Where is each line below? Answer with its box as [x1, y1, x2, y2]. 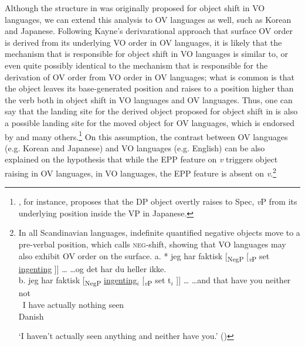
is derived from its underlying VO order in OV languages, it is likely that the [5, 36, 282, 48]
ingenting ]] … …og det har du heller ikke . [18, 262, 167, 274]
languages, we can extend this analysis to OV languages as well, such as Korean [5, 13, 292, 25]
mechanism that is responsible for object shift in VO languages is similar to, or [5, 48, 288, 60]
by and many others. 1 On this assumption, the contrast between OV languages [5, 128, 288, 143]
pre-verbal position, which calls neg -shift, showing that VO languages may [18, 238, 286, 250]
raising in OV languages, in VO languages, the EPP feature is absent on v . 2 [5, 165, 276, 179]
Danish [18, 310, 44, 322]
